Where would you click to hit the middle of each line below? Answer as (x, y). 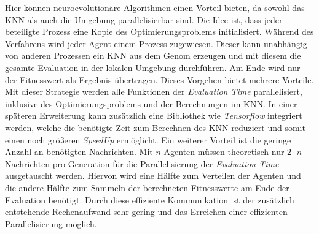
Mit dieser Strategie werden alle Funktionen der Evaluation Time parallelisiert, (154, 92)
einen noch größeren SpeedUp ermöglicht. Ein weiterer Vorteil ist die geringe (148, 139)
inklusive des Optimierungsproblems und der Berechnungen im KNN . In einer (151, 103)
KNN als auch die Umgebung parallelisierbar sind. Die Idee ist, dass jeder (144, 19)
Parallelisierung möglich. (51, 223)
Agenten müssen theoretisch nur (224, 152)
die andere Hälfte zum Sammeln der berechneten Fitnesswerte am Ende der (147, 187)
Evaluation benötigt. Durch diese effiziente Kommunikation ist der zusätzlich (150, 199)
